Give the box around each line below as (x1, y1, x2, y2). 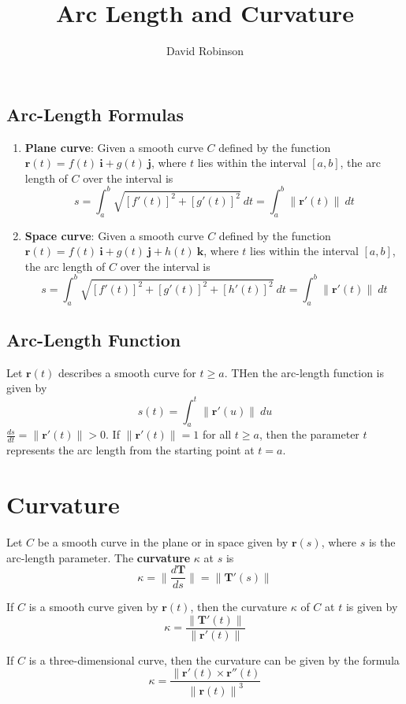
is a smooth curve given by (28, 598, 158, 615)
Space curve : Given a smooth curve (24, 227, 204, 243)
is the (368, 533, 396, 550)
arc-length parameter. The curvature (6, 549, 191, 565)
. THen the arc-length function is (224, 364, 384, 380)
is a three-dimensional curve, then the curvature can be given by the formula (28, 651, 400, 668)
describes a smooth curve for (58, 364, 196, 380)
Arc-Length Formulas (6, 102, 184, 126)
